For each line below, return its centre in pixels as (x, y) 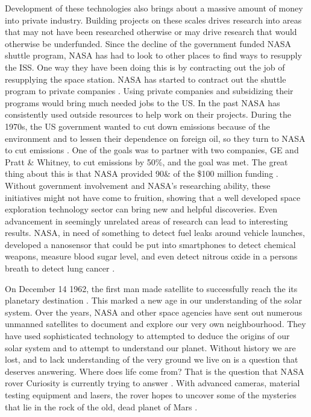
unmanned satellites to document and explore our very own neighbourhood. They (155, 324)
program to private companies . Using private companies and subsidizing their (149, 91)
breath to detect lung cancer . (60, 268)
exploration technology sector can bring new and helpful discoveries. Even (141, 209)
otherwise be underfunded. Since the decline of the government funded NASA (148, 43)
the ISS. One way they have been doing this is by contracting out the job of (145, 67)
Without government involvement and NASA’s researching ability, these (138, 185)
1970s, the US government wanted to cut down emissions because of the (137, 126)
